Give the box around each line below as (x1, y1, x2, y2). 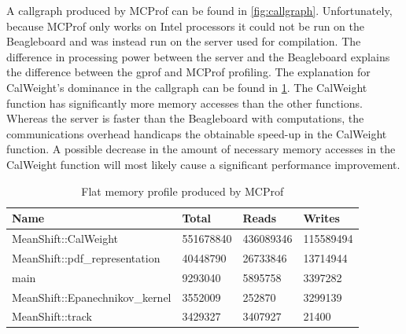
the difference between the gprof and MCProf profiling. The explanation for (6, 64, 371, 80)
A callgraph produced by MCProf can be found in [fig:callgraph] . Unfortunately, (6, 2, 393, 18)
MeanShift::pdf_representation (12, 249, 161, 266)
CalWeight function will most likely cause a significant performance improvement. (6, 156, 400, 172)
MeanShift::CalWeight (12, 229, 118, 246)
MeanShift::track (12, 308, 92, 325)
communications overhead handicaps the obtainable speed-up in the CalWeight (6, 125, 387, 141)
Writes (303, 210, 340, 226)
